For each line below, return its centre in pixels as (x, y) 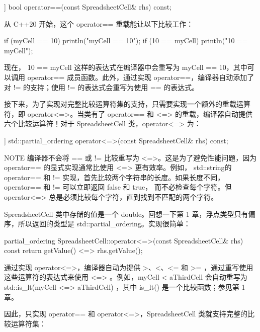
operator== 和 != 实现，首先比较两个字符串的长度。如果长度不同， (114, 177)
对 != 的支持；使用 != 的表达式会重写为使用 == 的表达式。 (102, 87)
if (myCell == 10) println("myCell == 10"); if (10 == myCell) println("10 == (126, 40)
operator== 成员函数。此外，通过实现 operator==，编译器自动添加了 (141, 77)
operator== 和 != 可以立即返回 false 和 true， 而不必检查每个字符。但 (118, 187)
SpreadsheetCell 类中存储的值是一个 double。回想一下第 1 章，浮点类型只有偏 (130, 214)
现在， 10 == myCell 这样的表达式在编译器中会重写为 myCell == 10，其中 (126, 67)
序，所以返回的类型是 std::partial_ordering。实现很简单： (97, 224)
